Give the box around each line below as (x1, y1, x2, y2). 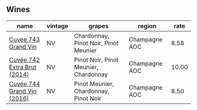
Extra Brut (9, 63, 37, 71)
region (137, 22, 157, 30)
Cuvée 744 (9, 80, 40, 88)
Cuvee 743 (9, 35, 40, 43)
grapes (89, 22, 109, 30)
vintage (46, 22, 69, 30)
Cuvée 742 (9, 55, 40, 63)
